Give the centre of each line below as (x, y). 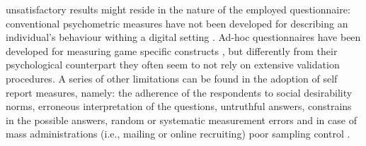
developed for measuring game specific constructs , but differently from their (172, 50)
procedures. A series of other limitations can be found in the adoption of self (172, 78)
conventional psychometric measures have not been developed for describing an (177, 23)
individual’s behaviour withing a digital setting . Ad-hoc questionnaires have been (183, 37)
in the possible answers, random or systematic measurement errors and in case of (181, 120)
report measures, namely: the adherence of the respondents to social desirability (179, 92)
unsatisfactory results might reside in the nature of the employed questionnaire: (178, 9)
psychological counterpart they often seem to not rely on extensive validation (173, 65)
